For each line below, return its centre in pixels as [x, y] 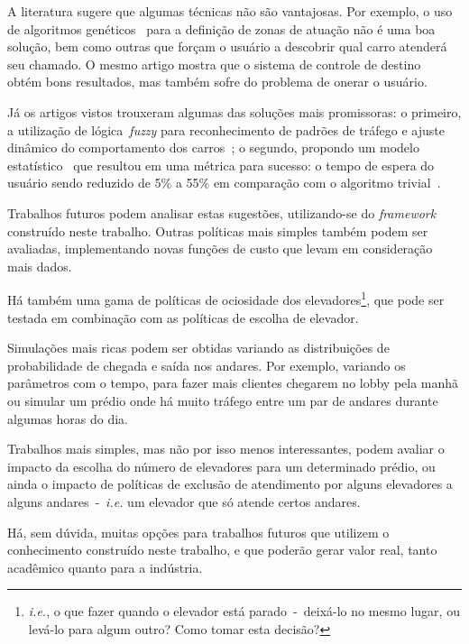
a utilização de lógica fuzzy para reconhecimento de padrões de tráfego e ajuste [226, 129]
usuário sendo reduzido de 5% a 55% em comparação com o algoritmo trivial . [224, 183]
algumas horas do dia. [68, 418]
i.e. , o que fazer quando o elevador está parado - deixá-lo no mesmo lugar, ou [244, 611]
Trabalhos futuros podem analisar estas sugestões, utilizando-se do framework [222, 212]
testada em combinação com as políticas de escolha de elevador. [183, 317]
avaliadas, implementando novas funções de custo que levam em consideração [220, 248]
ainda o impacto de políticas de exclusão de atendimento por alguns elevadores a [230, 484]
